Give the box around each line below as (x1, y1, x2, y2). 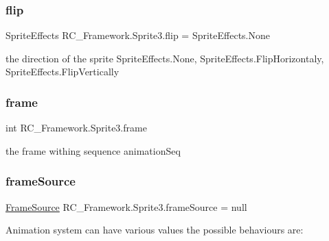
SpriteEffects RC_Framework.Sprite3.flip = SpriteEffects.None (5, 28, 270, 42)
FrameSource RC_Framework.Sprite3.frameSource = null (5, 199, 247, 214)
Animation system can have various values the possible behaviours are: (5, 223, 304, 237)
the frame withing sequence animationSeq (5, 143, 181, 157)
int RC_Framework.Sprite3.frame (5, 120, 147, 135)
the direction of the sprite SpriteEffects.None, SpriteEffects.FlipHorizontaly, (5, 51, 324, 65)
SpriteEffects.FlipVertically (5, 64, 120, 79)
